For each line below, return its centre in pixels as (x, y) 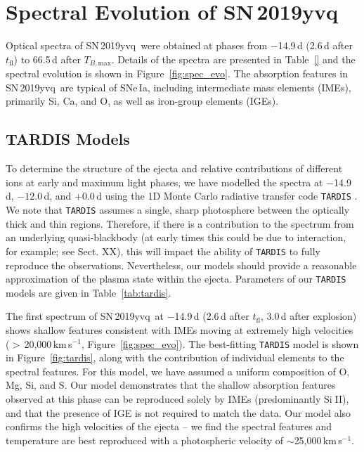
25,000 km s (318, 440)
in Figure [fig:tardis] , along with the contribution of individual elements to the (175, 357)
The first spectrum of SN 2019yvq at (85, 316)
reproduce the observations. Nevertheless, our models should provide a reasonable (181, 265)
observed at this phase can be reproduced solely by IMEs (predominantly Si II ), (177, 398)
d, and (58, 196)
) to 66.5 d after (47, 59)
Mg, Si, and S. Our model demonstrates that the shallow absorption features (171, 385)
